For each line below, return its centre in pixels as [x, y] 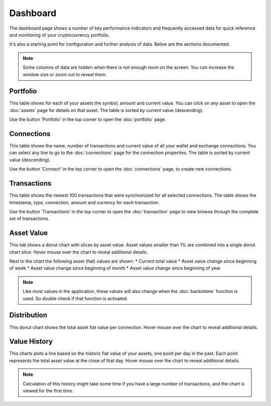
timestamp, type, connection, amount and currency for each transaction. [84, 202]
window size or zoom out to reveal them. [65, 74]
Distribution [28, 315]
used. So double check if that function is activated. [75, 298]
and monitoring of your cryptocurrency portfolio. [59, 35]
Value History [31, 342]
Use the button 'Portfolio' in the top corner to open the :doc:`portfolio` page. [88, 119]
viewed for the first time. [48, 390]
